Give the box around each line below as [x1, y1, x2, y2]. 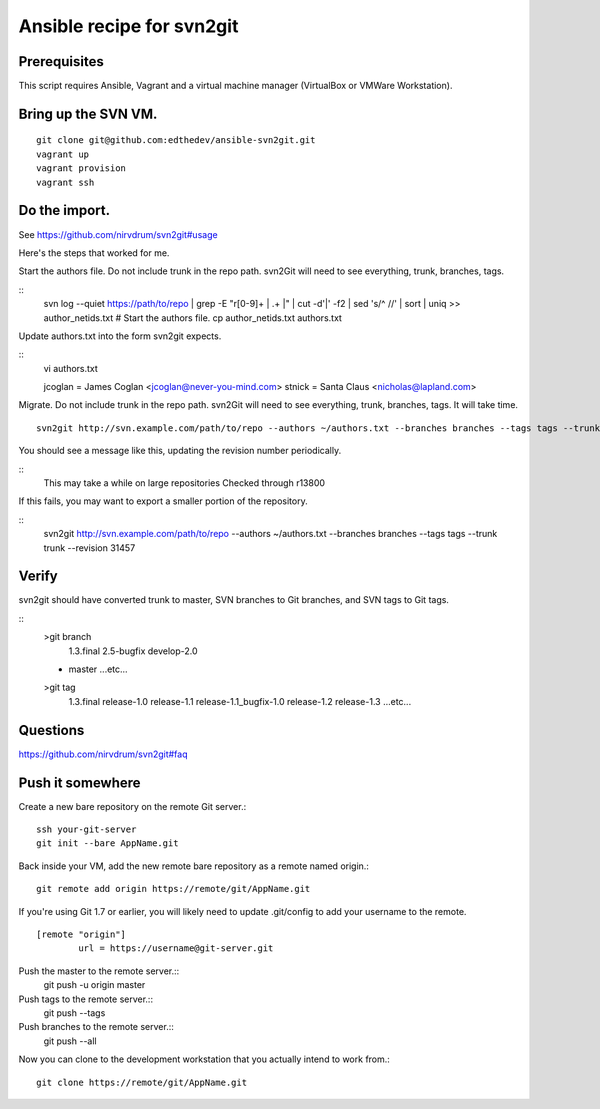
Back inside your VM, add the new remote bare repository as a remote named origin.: [18, 860, 370, 872]
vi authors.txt [43, 362, 99, 374]
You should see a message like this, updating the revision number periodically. [18, 445, 342, 457]
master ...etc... [68, 663, 129, 675]
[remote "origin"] [36, 928, 127, 940]
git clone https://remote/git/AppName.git [36, 1076, 248, 1088]
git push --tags [43, 1006, 106, 1019]
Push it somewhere [18, 774, 141, 791]
